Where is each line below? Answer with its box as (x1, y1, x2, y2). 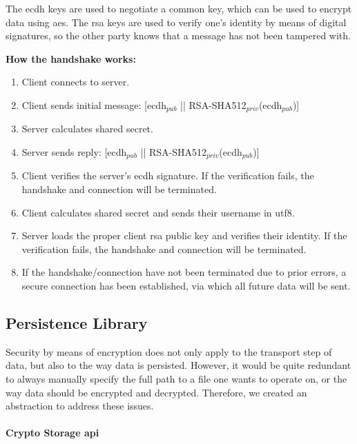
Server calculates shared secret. (21, 121, 153, 136)
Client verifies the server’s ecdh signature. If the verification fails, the (21, 168, 314, 183)
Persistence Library (6, 312, 148, 334)
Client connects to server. (21, 74, 130, 89)
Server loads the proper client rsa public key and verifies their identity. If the (21, 228, 347, 243)
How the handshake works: (6, 51, 136, 65)
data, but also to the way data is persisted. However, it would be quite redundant (6, 358, 351, 372)
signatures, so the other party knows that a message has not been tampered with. (6, 28, 351, 43)
